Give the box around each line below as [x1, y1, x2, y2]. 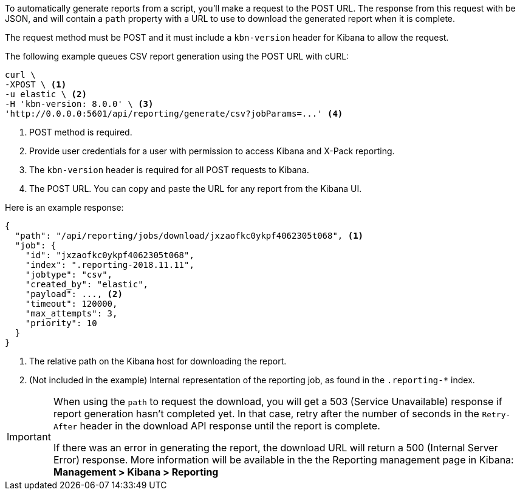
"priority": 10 [25, 318, 97, 328]
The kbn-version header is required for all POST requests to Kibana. [29, 165, 309, 175]
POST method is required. [29, 127, 132, 137]
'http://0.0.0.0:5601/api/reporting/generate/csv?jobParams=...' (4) [5, 109, 343, 118]
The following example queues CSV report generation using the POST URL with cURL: [5, 51, 349, 61]
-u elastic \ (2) [5, 89, 87, 99]
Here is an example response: [5, 202, 124, 213]
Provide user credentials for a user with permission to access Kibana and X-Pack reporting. [29, 146, 395, 156]
